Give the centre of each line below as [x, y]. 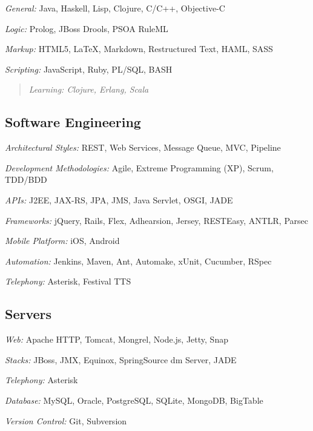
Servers [28, 314]
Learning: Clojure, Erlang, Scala [89, 89]
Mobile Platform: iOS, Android [62, 241]
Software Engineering [73, 122]
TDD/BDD [26, 179]
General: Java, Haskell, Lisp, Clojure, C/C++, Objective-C [115, 8]
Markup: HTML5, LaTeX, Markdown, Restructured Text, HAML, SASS [139, 49]
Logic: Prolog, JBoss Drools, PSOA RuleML [87, 28]
